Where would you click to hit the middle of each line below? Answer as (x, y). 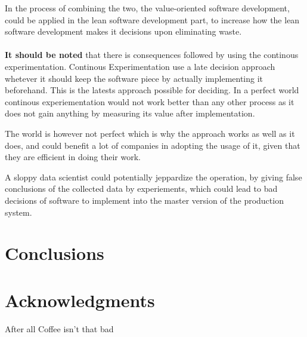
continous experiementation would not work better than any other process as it (150, 101)
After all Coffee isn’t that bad (59, 328)
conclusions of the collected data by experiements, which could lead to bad (141, 189)
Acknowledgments (80, 300)
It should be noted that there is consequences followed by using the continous (152, 55)
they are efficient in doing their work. (73, 157)
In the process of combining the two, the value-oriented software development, (147, 8)
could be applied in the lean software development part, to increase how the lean (152, 19)
